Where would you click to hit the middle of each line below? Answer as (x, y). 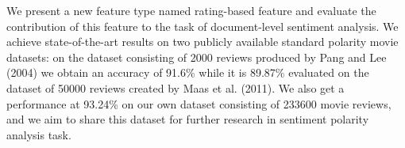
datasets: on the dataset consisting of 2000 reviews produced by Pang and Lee (197, 57)
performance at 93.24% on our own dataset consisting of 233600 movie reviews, (199, 103)
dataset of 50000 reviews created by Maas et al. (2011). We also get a (175, 87)
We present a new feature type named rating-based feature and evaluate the (191, 10)
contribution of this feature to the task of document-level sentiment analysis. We (202, 26)
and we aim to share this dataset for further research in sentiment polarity (188, 119)
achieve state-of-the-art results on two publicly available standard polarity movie (202, 42)
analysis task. (39, 134)
